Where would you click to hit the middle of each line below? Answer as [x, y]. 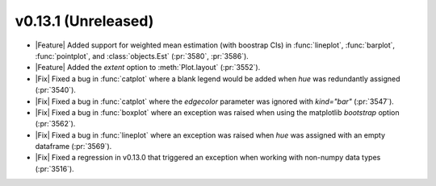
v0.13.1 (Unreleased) [84, 21]
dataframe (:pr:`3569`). [73, 147]
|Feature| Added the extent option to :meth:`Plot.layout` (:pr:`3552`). [148, 68]
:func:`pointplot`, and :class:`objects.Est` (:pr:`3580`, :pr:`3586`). [142, 56]
